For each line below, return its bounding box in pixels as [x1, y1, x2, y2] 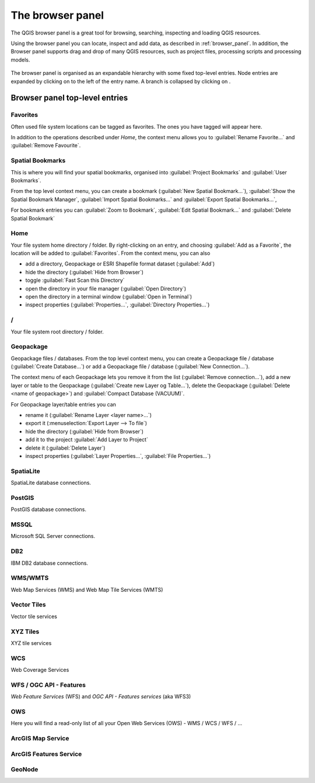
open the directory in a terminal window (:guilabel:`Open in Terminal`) [25, 293, 192, 301]
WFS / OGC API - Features [10, 681, 86, 689]
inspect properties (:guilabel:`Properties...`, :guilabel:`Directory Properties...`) [25, 301, 210, 308]
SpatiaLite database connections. [10, 480, 92, 487]
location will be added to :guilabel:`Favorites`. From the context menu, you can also [10, 250, 211, 257]
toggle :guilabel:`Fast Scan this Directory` [25, 277, 125, 284]
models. [10, 56, 30, 63]
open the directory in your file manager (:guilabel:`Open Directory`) [25, 285, 187, 292]
